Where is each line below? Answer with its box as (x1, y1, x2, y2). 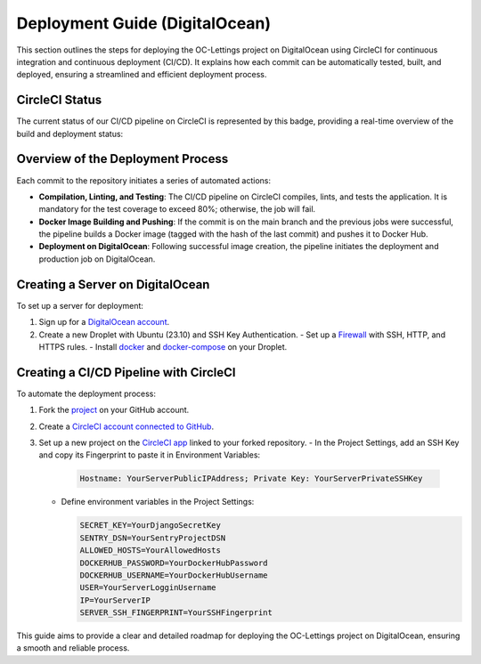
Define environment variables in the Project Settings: (61, 497, 255, 507)
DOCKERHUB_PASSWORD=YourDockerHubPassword (79, 557, 268, 568)
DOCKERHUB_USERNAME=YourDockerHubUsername (79, 570, 268, 580)
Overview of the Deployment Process (16, 151, 229, 166)
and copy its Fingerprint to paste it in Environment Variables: (38, 449, 261, 460)
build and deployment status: (16, 128, 124, 139)
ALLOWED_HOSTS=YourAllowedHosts (79, 546, 222, 555)
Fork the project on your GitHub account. (38, 405, 190, 416)
